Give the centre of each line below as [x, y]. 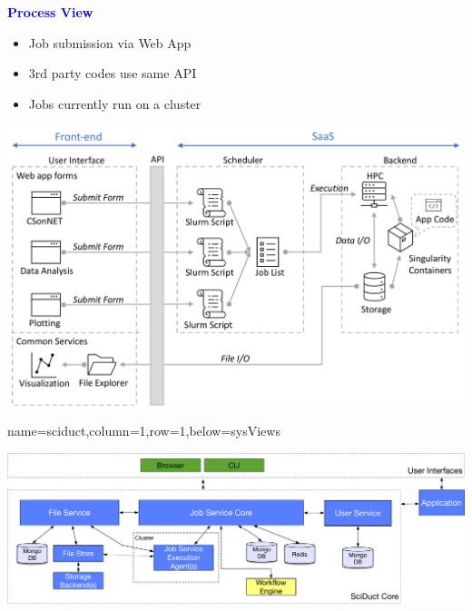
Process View [50, 12]
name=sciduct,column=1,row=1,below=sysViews [144, 431]
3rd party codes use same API [113, 73]
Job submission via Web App [110, 42]
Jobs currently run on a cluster [115, 103]
